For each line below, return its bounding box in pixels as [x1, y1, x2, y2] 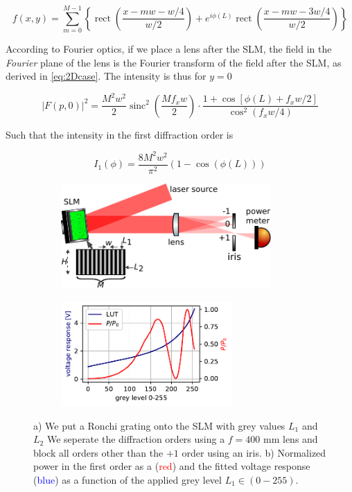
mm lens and [263, 432, 318, 446]
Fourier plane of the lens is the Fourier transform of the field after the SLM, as [6, 55, 342, 69]
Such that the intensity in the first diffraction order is [6, 127, 234, 141]
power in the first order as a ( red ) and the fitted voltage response [33, 459, 310, 473]
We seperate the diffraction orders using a [46, 432, 225, 446]
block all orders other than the [33, 445, 164, 459]
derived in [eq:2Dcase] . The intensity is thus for [6, 69, 206, 83]
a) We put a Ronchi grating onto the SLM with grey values [33, 418, 285, 432]
